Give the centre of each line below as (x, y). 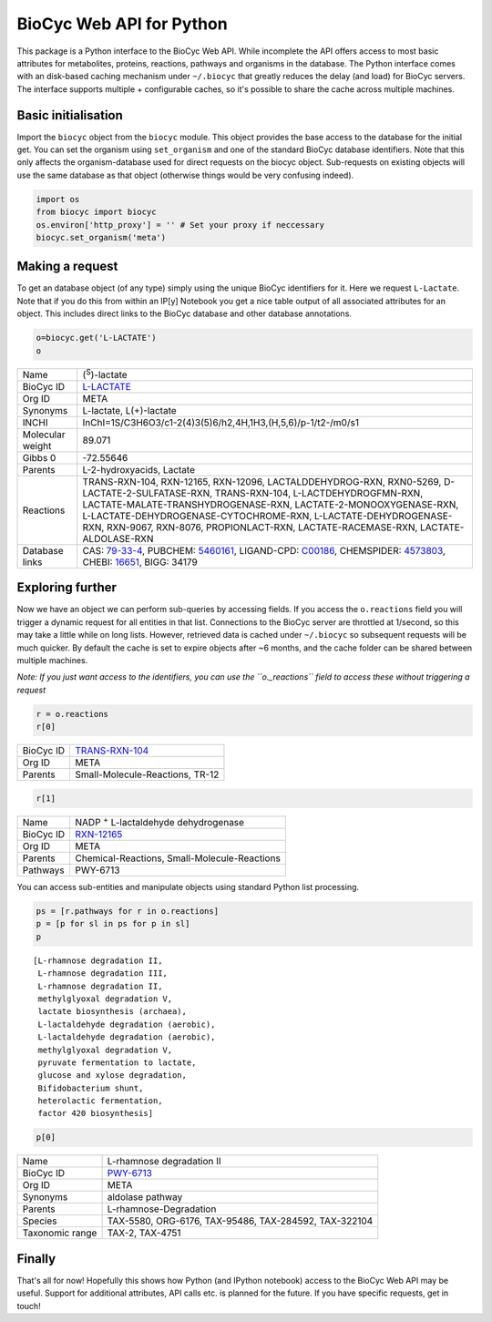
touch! (29, 1306)
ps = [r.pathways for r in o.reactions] (127, 912)
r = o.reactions (72, 714)
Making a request (67, 266)
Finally (36, 1259)
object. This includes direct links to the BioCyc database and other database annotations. (184, 313)
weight (37, 446)
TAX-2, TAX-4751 (144, 1233)
